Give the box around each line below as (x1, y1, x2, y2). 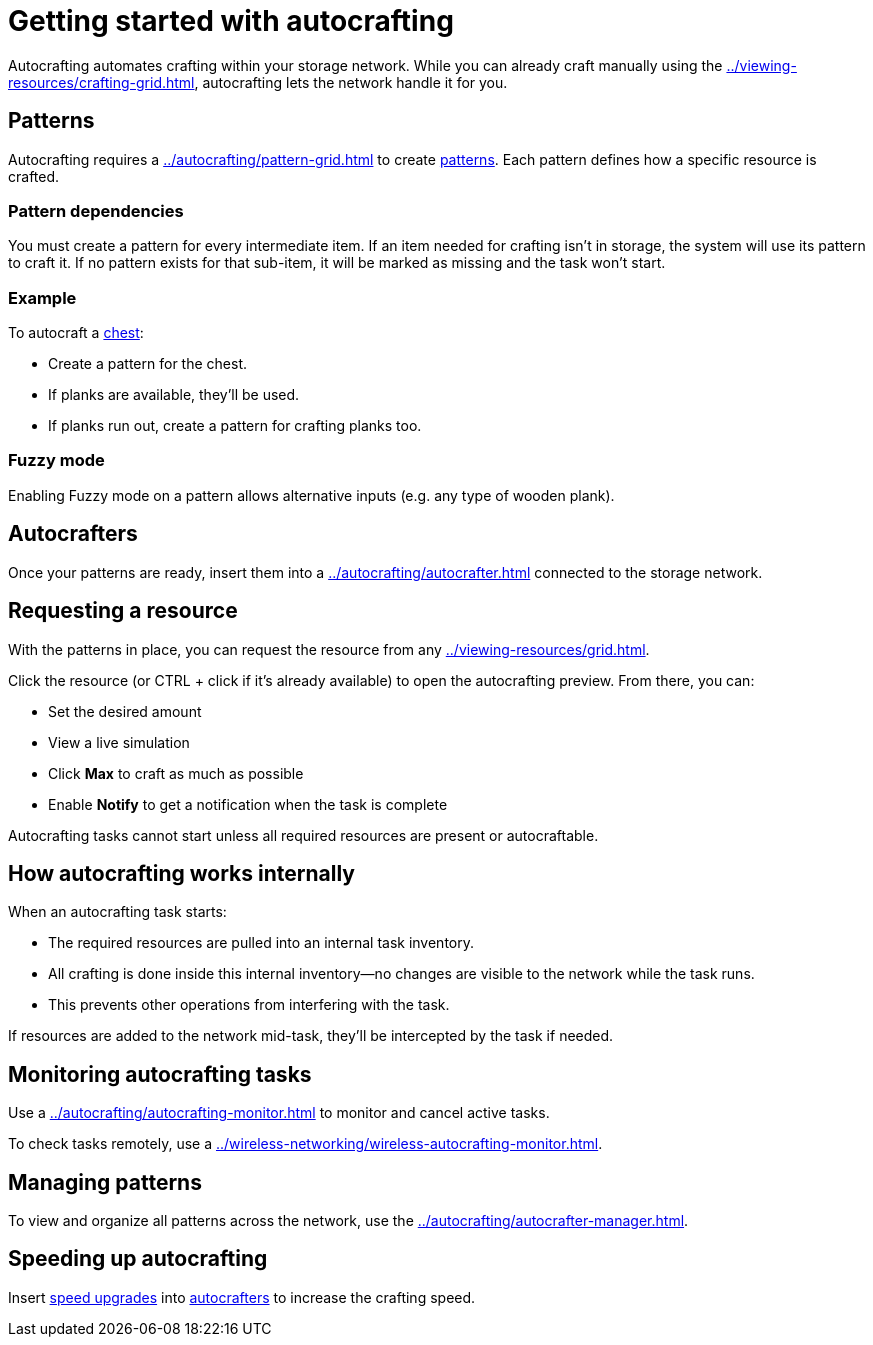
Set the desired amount (48, 702, 202, 720)
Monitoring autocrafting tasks (8, 1061, 312, 1087)
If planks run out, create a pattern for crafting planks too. (48, 417, 422, 435)
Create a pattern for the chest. (48, 355, 247, 373)
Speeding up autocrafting (8, 1246, 268, 1272)
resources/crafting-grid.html (8, 73, 195, 91)
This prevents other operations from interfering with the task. (48, 996, 450, 1014)
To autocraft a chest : (8, 324, 144, 342)
